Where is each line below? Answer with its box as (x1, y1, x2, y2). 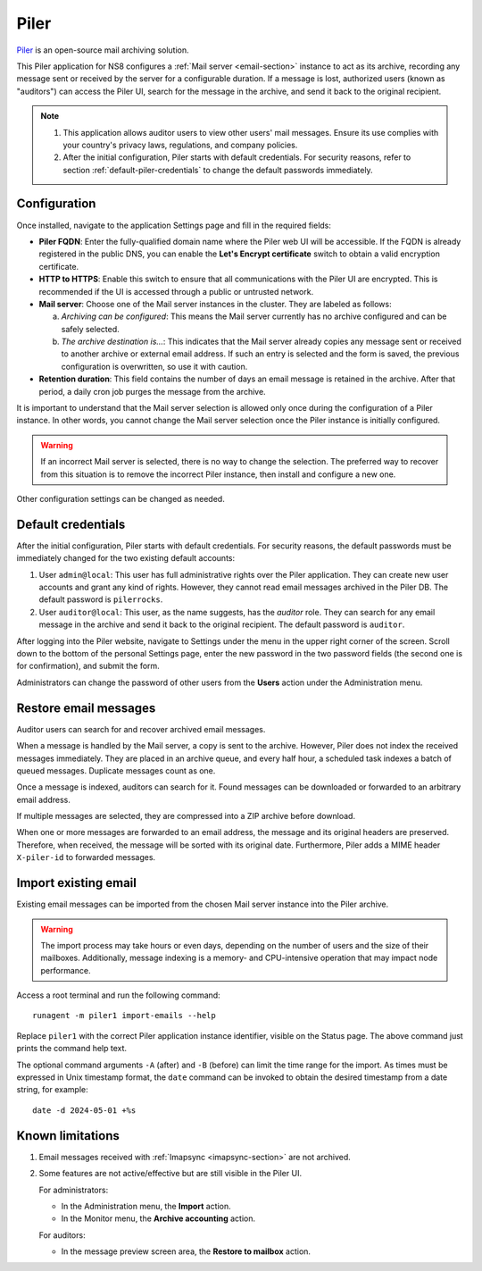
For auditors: (38, 1229, 86, 1241)
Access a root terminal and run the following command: (16, 990, 220, 1000)
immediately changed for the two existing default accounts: (16, 553, 236, 564)
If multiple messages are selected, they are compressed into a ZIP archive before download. (16, 811, 356, 822)
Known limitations (16, 1128, 120, 1143)
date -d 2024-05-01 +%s (32, 1105, 137, 1116)
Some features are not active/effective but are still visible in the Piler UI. (38, 1168, 303, 1179)
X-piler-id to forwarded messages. (16, 852, 156, 863)
